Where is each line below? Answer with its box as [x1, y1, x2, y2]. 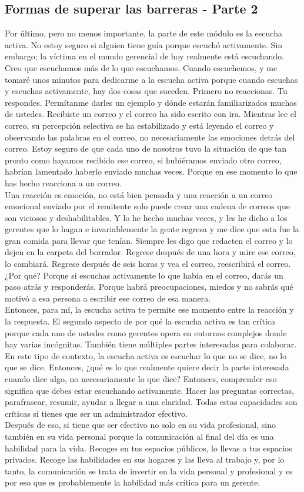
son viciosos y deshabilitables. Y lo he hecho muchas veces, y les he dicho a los [5, 211, 288, 223]
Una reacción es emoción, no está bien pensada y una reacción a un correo [5, 188, 273, 200]
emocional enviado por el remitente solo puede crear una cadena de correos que [5, 200, 290, 212]
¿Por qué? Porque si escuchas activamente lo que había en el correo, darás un [5, 269, 283, 281]
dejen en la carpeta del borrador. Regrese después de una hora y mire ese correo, [5, 246, 296, 258]
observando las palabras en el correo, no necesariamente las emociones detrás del [5, 130, 295, 143]
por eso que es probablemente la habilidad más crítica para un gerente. [5, 476, 260, 488]
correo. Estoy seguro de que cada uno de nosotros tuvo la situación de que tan [5, 142, 287, 155]
